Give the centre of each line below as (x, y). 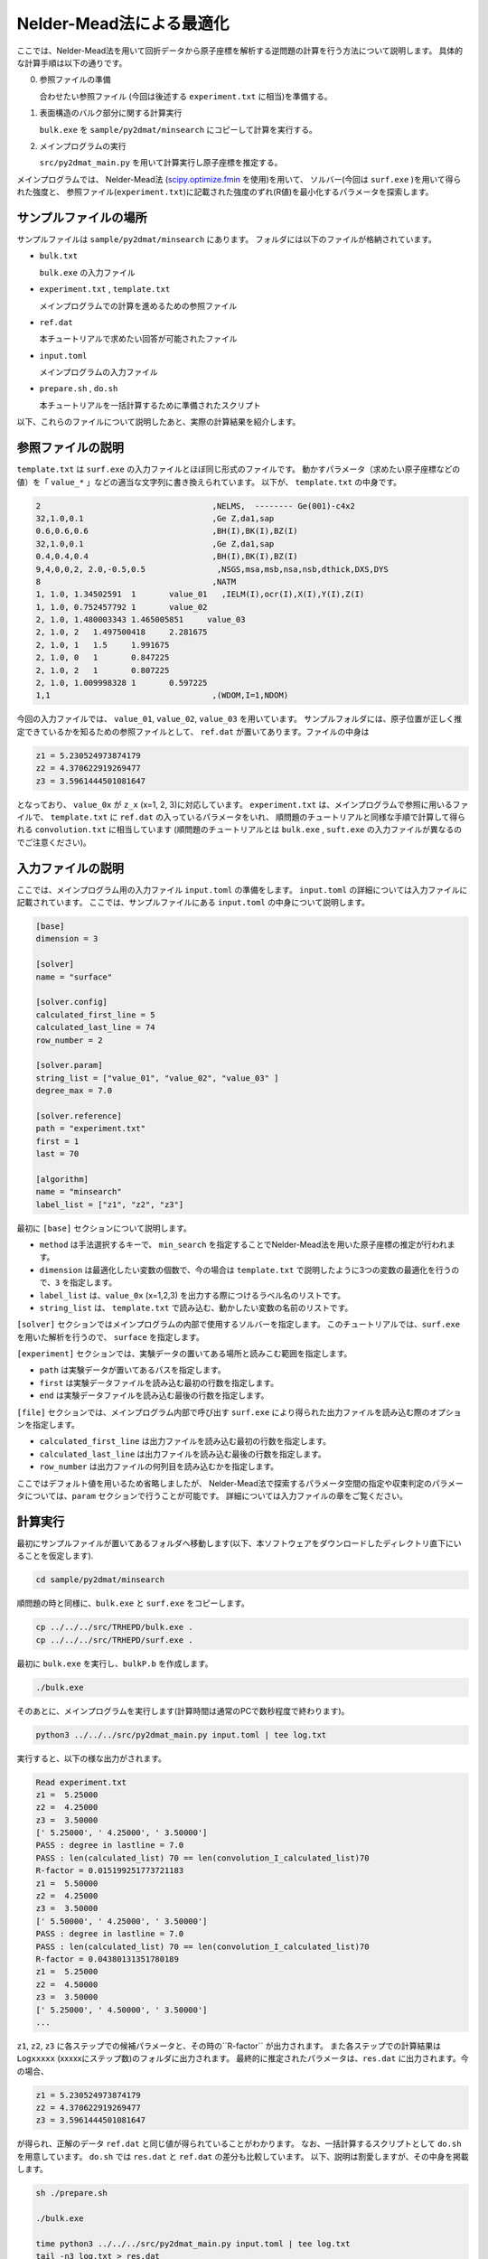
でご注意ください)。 (54, 842)
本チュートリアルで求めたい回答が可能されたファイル (138, 339)
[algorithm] (62, 1179)
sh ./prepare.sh (72, 2193)
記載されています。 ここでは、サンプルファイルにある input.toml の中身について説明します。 (193, 902)
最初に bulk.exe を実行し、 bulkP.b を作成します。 (115, 1664)
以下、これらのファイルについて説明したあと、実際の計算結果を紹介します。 (159, 422)
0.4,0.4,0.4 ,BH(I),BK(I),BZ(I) (167, 557)
